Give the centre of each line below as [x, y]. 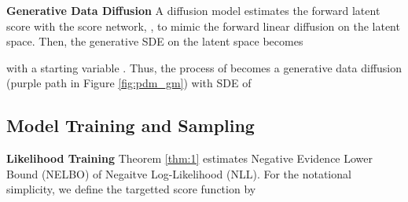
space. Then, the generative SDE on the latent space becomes [155, 41]
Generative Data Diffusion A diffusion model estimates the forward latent [193, 10]
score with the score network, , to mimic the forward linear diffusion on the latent [203, 26]
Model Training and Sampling [130, 125]
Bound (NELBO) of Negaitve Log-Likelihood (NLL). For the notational [179, 173]
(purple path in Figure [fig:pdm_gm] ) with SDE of [129, 83]
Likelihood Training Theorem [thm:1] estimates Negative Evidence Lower [189, 158]
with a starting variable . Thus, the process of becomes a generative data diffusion [204, 67]
